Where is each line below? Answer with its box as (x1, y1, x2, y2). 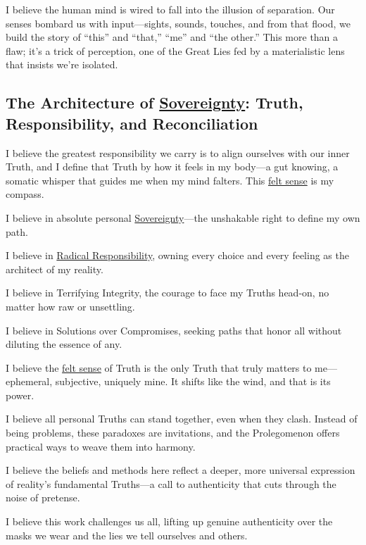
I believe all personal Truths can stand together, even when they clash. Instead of (6, 411, 358, 426)
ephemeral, (6, 374, 53, 389)
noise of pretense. (6, 490, 80, 505)
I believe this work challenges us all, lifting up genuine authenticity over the (6, 514, 333, 529)
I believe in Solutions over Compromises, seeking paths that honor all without (6, 322, 342, 337)
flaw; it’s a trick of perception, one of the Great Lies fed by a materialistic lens (6, 43, 345, 58)
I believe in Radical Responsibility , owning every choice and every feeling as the (6, 248, 349, 263)
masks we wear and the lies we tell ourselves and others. (6, 527, 248, 542)
